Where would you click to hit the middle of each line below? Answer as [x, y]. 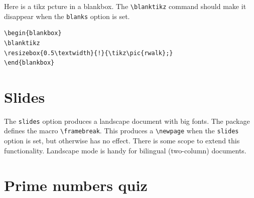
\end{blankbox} [29, 63]
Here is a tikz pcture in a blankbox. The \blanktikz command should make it [125, 6]
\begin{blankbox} [33, 33]
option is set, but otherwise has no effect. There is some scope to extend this [122, 141]
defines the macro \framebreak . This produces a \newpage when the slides [121, 131]
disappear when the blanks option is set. [67, 16]
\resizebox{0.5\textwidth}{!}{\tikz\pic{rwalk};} [89, 53]
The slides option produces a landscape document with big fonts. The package [127, 121]
